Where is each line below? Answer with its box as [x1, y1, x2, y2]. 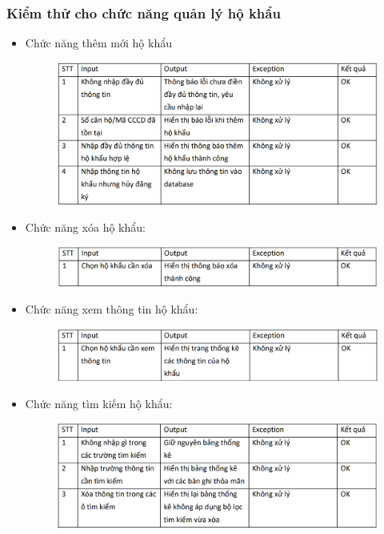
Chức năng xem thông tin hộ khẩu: [25, 301, 198, 318]
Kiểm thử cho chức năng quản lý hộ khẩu [6, 2, 281, 22]
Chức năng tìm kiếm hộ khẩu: [25, 394, 173, 411]
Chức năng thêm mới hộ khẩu [25, 34, 172, 51]
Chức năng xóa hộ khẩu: [25, 218, 146, 235]
